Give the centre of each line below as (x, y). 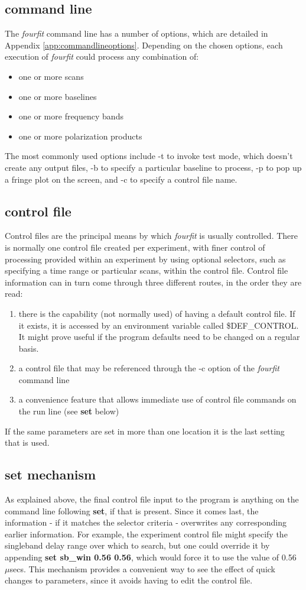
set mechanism (51, 474)
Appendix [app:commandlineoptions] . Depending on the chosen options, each (144, 45)
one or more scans (51, 76)
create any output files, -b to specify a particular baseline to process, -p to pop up (153, 167)
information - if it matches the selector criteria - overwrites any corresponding (146, 522)
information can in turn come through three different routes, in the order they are (153, 282)
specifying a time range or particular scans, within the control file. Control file (147, 270)
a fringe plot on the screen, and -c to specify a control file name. (121, 179)
